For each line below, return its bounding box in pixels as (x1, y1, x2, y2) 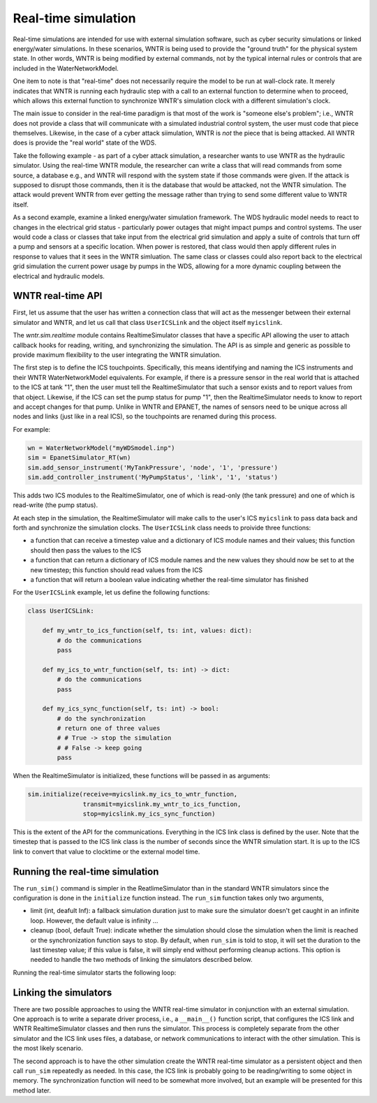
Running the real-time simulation (13, 865, 159, 877)
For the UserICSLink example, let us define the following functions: (13, 588, 210, 597)
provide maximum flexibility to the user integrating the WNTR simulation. (13, 351, 221, 359)
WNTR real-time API (13, 290, 103, 302)
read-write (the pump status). (13, 501, 98, 509)
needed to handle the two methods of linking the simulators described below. (30, 956, 253, 964)
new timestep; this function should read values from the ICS (30, 566, 203, 574)
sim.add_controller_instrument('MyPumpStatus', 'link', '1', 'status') (27, 473, 279, 481)
